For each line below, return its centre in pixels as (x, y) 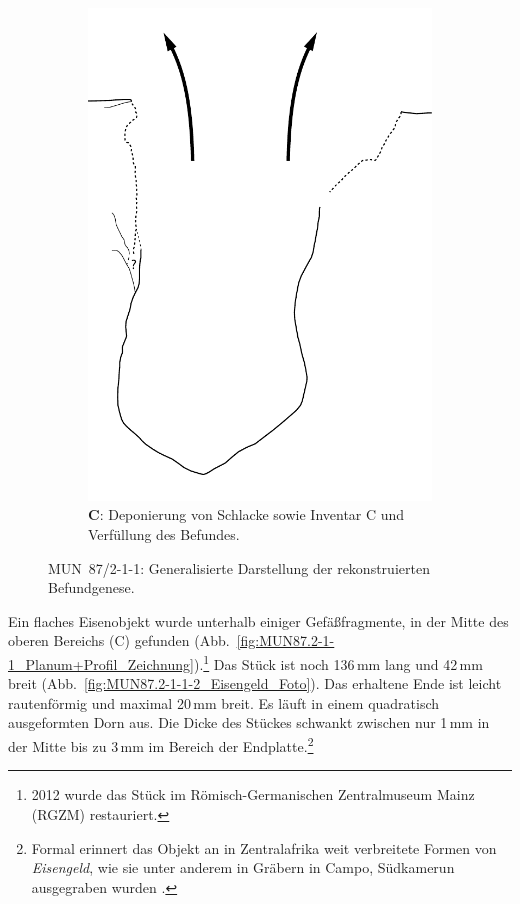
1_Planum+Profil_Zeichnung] (101, 663)
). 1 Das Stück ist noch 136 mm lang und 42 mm (338, 662)
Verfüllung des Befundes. (164, 534)
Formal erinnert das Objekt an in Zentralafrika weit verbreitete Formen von (264, 847)
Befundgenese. (91, 587)
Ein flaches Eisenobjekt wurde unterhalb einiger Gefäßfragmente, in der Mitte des (258, 620)
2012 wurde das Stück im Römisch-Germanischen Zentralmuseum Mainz (253, 794)
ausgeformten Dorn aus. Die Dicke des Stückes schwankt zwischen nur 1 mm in (249, 722)
